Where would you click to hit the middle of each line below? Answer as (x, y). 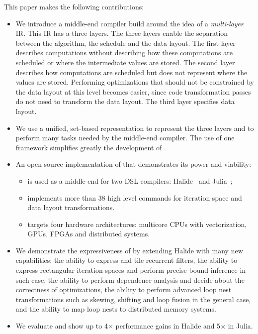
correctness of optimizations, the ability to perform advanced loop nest (124, 289)
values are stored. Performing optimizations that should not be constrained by (135, 82)
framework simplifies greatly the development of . (91, 147)
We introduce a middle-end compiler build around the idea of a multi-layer (129, 23)
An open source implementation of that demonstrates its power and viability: (133, 164)
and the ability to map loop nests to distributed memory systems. (116, 309)
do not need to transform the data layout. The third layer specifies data (125, 101)
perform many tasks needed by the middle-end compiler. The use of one (125, 138)
